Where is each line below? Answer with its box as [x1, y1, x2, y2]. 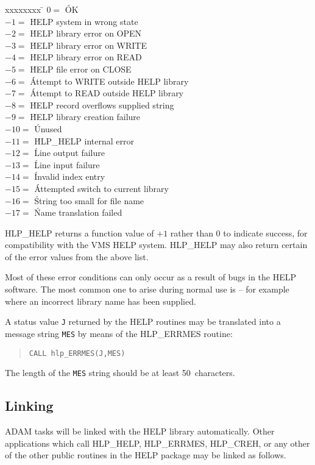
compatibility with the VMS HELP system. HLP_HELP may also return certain [5, 238, 308, 251]
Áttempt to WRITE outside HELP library [30, 74, 189, 87]
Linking [5, 396, 54, 415]
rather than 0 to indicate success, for [170, 226, 308, 239]
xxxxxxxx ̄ [5, 3, 44, 15]
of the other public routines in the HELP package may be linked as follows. [5, 449, 286, 461]
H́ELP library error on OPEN [30, 27, 142, 40]
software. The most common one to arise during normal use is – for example [5, 283, 289, 296]
